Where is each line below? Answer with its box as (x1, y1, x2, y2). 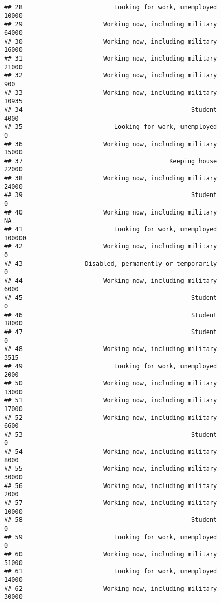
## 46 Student (4, 311, 217, 319)
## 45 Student (4, 294, 217, 302)
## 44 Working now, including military (4, 277, 217, 284)
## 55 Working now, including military (4, 465, 217, 473)
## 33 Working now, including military (4, 89, 217, 96)
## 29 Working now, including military (4, 21, 217, 28)
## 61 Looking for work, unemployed (4, 568, 217, 575)
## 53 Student (4, 431, 217, 438)
